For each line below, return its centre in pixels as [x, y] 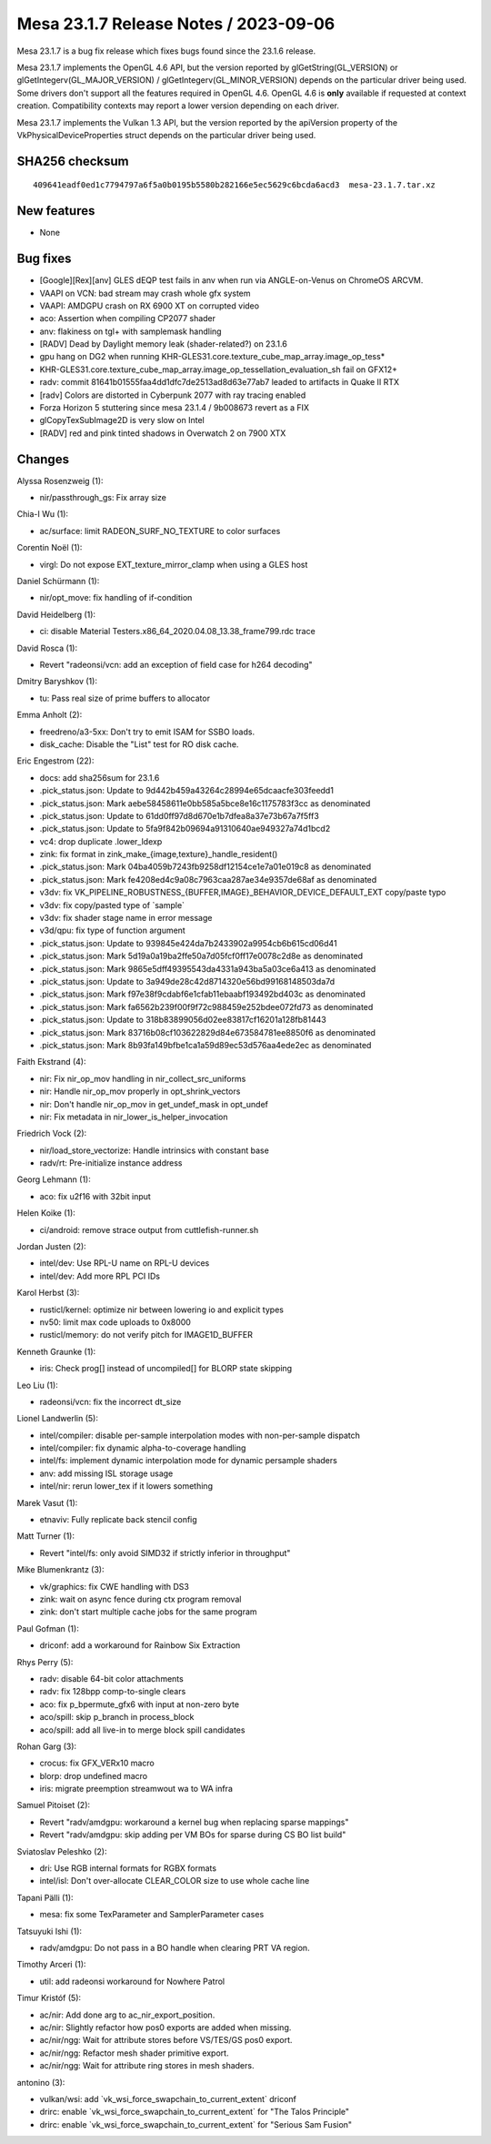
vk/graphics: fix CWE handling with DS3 [115, 1586]
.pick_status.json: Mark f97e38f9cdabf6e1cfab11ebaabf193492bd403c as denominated [202, 994]
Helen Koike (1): [46, 1213]
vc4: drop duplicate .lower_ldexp [101, 841]
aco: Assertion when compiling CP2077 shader [128, 319]
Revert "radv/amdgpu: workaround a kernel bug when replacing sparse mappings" [194, 1822]
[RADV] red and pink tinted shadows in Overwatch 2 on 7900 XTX [163, 433]
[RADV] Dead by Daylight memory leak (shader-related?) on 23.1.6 [164, 344]
